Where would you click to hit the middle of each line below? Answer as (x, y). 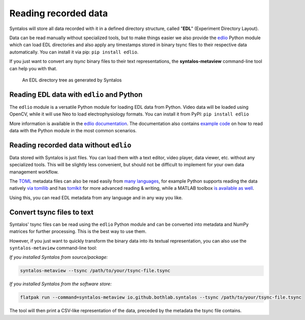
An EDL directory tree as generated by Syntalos (72, 80)
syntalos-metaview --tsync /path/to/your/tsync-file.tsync (95, 271)
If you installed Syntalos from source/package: (58, 257)
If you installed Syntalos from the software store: (60, 284)
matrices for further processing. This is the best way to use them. (78, 231)
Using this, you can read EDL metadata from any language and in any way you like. (96, 197)
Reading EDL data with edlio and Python (76, 94)
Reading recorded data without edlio (70, 145)
